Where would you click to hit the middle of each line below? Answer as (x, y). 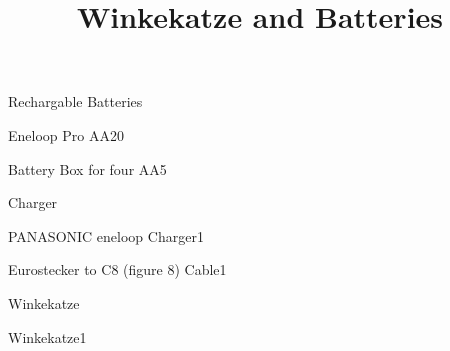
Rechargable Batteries (75, 101)
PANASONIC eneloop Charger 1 (106, 235)
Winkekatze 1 (47, 336)
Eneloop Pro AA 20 (66, 134)
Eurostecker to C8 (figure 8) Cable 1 (117, 269)
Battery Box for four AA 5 (87, 168)
